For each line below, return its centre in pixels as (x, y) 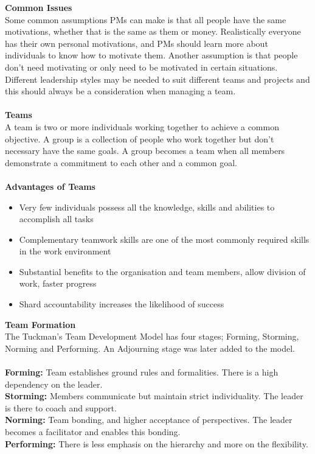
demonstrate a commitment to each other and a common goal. (121, 162)
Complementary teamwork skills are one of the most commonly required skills (164, 239)
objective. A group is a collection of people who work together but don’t (140, 138)
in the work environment (65, 251)
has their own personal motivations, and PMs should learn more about (137, 43)
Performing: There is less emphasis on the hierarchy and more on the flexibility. (157, 443)
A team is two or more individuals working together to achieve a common (142, 126)
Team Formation (40, 324)
